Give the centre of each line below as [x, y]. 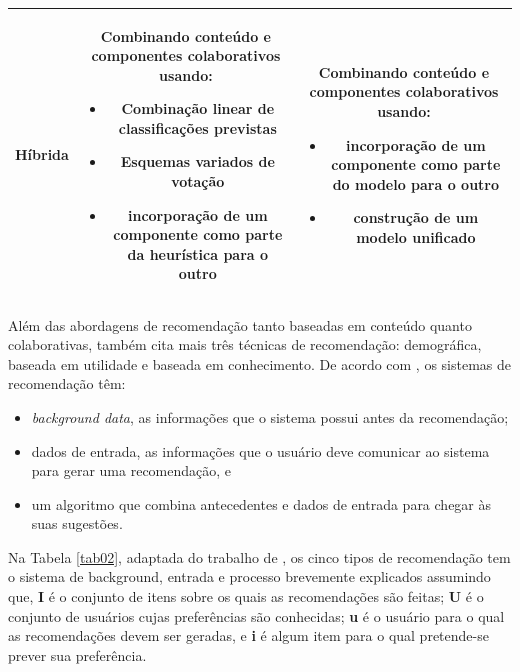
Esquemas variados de [197, 161]
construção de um [416, 217]
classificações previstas [197, 127]
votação [198, 181]
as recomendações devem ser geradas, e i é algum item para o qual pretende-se [248, 635]
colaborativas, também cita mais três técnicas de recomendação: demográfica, [245, 344]
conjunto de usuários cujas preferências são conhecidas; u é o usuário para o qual [256, 615]
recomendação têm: [67, 383]
